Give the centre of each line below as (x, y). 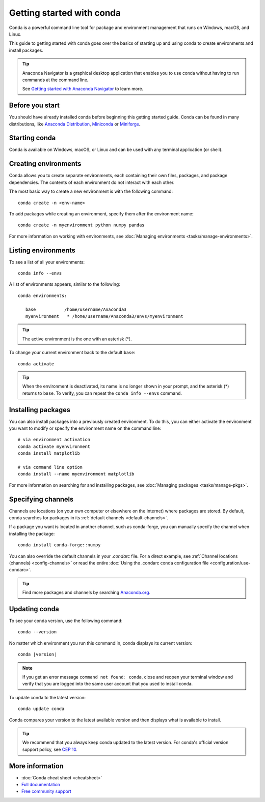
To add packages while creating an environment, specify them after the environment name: (101, 213)
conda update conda (41, 709)
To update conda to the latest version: (47, 697)
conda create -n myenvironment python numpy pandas (81, 225)
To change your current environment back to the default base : (72, 353)
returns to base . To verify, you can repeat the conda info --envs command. (102, 393)
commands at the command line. (55, 80)
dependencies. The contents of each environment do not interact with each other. (92, 182)
